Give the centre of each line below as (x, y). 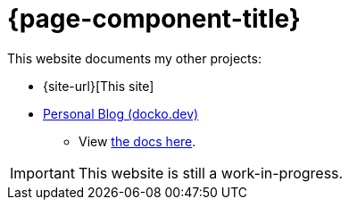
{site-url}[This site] (99, 86)
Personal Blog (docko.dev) (121, 113)
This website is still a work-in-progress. (211, 173)
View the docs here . (137, 141)
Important (42, 173)
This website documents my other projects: (134, 58)
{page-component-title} (154, 19)
